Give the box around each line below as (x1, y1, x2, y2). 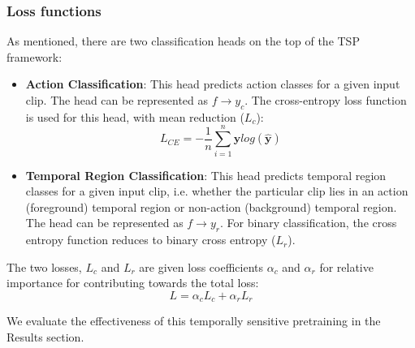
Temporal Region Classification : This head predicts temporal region (25, 166, 387, 183)
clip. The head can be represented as (25, 92, 209, 108)
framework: (6, 48, 63, 65)
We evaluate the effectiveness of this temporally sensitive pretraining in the (6, 312, 381, 329)
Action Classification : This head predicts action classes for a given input (25, 75, 400, 92)
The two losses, (6, 258, 82, 275)
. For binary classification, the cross (220, 214, 397, 231)
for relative (319, 258, 374, 275)
